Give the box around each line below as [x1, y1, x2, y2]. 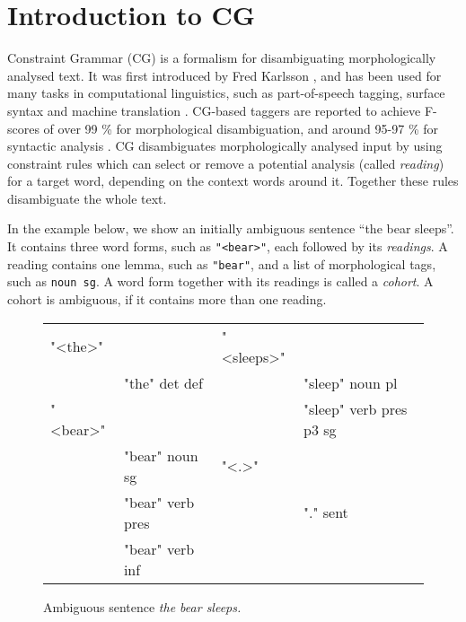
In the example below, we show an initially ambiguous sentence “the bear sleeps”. [7, 219, 454, 238]
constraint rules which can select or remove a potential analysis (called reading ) [7, 153, 444, 172]
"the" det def [123, 372, 203, 393]
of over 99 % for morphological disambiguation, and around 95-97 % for [43, 118, 438, 137]
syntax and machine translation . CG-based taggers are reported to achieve [7, 101, 421, 119]
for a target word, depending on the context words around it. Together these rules [7, 171, 459, 190]
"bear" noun [123, 444, 198, 466]
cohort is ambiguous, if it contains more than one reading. [7, 290, 327, 309]
